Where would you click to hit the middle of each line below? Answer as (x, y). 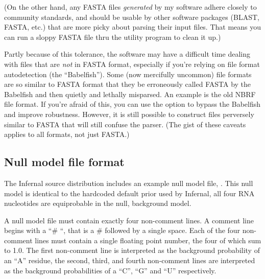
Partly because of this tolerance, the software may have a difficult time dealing (127, 54)
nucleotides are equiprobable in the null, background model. (98, 203)
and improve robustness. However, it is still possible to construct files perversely (129, 114)
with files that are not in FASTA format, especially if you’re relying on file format (132, 64)
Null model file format (64, 162)
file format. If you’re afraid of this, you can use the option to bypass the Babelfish (132, 104)
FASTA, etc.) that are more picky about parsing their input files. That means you (133, 27)
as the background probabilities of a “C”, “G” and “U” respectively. (110, 270)
